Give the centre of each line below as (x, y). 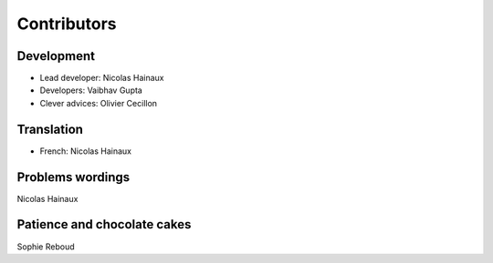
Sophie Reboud (46, 247)
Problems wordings (73, 177)
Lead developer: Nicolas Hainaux (102, 78)
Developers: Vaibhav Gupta (91, 90)
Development (56, 56)
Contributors (67, 24)
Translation (50, 129)
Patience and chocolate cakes (104, 224)
